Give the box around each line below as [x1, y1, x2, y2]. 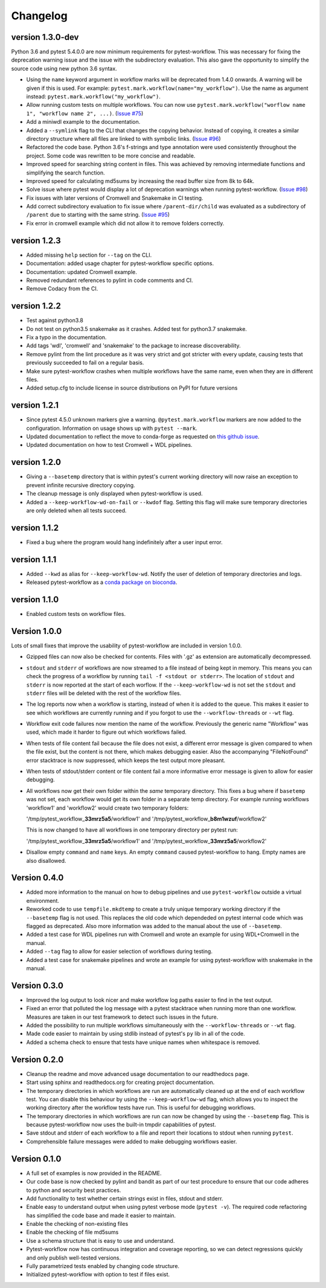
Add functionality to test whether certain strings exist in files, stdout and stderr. [26, 1194, 223, 1202]
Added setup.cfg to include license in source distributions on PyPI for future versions [26, 384, 238, 392]
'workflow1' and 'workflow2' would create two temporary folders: [26, 804, 189, 812]
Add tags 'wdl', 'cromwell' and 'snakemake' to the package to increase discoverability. [26, 342, 241, 350]
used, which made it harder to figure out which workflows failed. [26, 728, 187, 736]
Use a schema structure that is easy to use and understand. [26, 1237, 175, 1244]
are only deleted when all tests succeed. [26, 507, 127, 514]
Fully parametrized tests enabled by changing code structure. [26, 1263, 180, 1270]
